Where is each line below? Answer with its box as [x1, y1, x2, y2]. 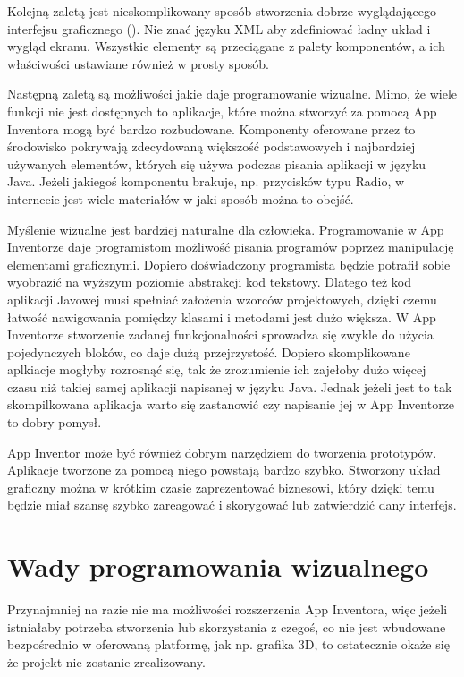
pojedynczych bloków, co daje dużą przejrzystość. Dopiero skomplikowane [7, 342, 410, 361]
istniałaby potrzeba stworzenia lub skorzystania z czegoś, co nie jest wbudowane [7, 617, 446, 636]
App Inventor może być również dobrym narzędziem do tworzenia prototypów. [7, 442, 437, 461]
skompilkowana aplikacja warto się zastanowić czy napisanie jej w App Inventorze [7, 395, 455, 414]
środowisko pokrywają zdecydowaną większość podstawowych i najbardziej [7, 137, 416, 156]
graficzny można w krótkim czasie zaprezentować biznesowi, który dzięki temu [7, 477, 434, 496]
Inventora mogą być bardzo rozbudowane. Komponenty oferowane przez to [7, 119, 416, 138]
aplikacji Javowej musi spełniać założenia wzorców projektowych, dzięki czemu [7, 289, 437, 308]
